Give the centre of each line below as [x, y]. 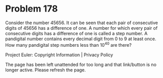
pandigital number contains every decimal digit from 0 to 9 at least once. [81, 39]
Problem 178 [32, 9]
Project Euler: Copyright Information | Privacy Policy [59, 55]
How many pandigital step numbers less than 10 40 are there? [69, 44]
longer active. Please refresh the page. [46, 70]
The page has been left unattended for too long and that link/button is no [81, 64]
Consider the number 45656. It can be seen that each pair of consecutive [82, 23]
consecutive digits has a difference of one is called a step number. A [76, 33]
